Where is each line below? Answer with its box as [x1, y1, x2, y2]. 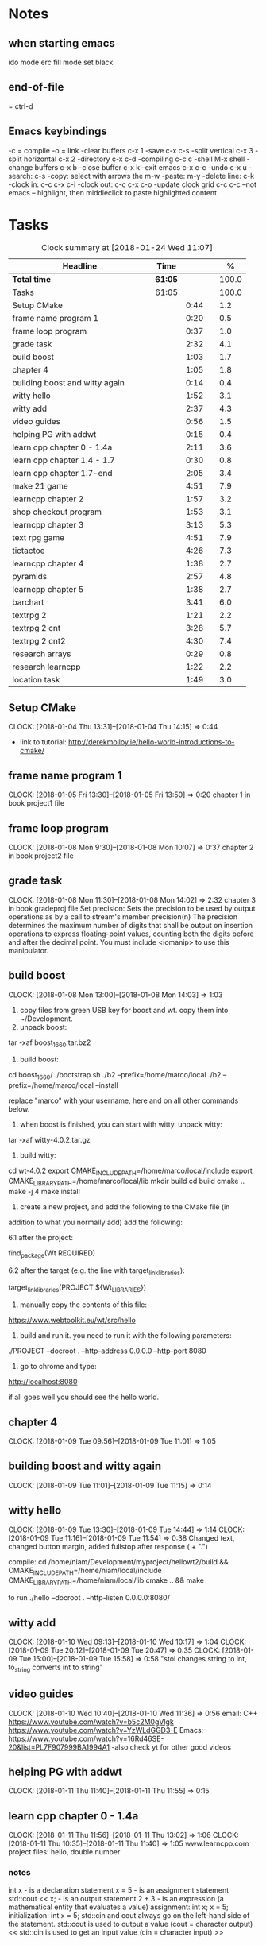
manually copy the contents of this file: [19, 1300, 148, 1309]
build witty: [19, 1150, 57, 1160]
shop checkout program [12, 506, 102, 517]
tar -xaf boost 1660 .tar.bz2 [8, 1038, 91, 1049]
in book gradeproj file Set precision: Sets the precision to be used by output [8, 903, 256, 913]
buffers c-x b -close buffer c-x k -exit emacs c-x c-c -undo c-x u [34, 162, 248, 172]
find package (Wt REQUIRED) [8, 1248, 96, 1259]
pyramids [12, 570, 48, 582]
